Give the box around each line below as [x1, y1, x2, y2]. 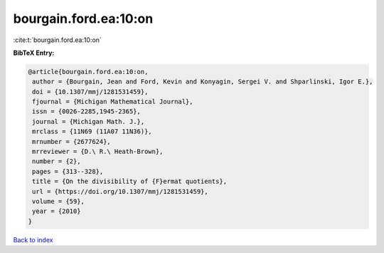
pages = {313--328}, [32, 167, 104, 175]
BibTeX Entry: [13, 48, 55, 57]
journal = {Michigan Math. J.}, [32, 118, 145, 125]
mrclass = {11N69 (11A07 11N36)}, [32, 128, 152, 135]
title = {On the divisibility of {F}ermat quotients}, [32, 177, 228, 185]
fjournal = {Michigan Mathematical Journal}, [32, 98, 193, 106]
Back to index [13, 235, 53, 244]
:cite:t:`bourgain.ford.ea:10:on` [13, 36, 102, 44]
